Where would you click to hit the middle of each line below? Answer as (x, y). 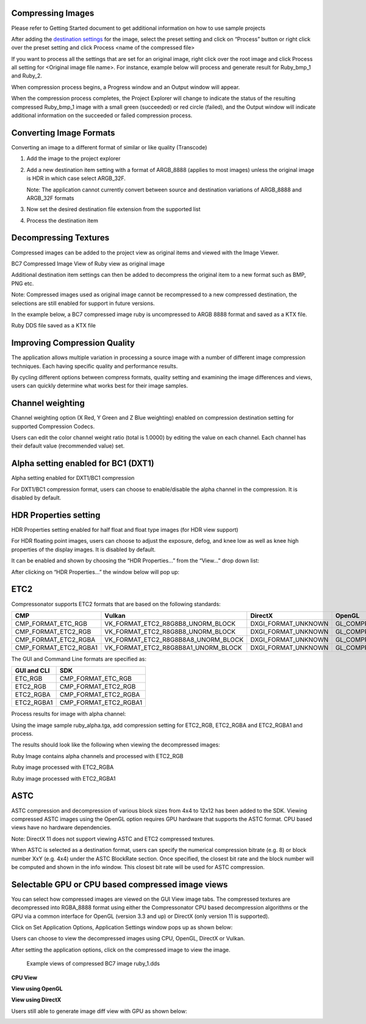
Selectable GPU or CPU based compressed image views (120, 884)
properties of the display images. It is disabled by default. (83, 550)
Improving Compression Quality (73, 343)
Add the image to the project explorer (74, 159)
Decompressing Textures (60, 238)
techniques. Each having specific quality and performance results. (95, 366)
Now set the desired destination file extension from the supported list (113, 209)
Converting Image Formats (63, 133)
